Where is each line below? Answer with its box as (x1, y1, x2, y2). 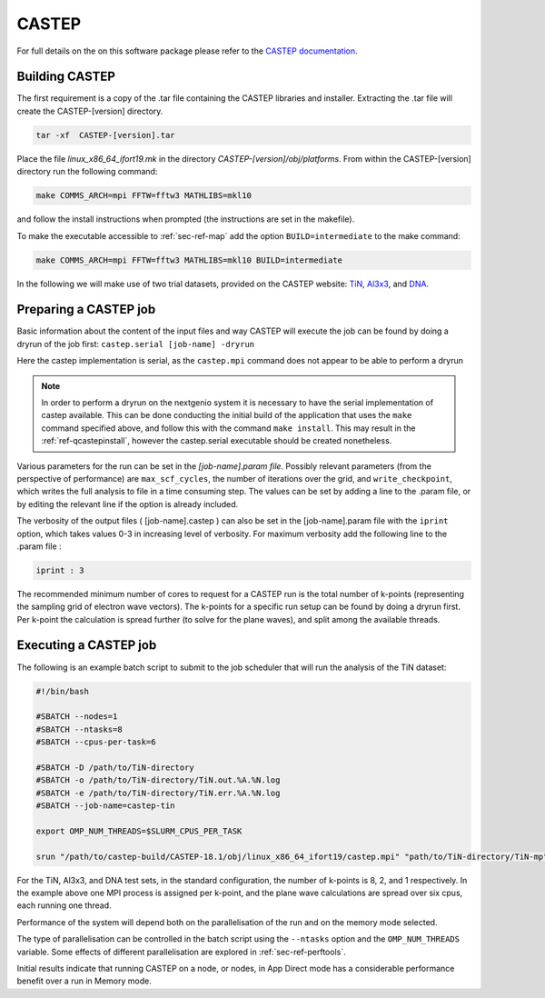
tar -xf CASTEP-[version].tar (35, 130, 176, 140)
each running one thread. (16, 900, 113, 911)
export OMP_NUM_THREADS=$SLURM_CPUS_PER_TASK (35, 825, 243, 836)
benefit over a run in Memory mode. (16, 975, 152, 986)
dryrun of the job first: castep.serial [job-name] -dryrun (16, 338, 255, 349)
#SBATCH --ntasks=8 (35, 724, 123, 734)
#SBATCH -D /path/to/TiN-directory (35, 762, 194, 773)
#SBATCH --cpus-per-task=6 (35, 737, 156, 747)
